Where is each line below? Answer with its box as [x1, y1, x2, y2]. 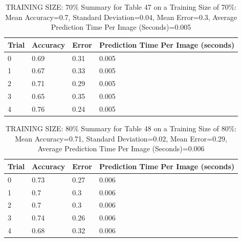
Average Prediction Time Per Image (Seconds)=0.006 [37, 143, 205, 154]
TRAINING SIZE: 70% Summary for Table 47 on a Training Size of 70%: [5, 2, 237, 12]
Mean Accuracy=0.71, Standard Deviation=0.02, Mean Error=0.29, [15, 133, 227, 144]
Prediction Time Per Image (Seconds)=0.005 [51, 22, 191, 32]
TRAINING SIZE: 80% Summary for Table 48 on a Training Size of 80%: [5, 123, 237, 134]
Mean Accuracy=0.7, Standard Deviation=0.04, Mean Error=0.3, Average [5, 11, 237, 22]
